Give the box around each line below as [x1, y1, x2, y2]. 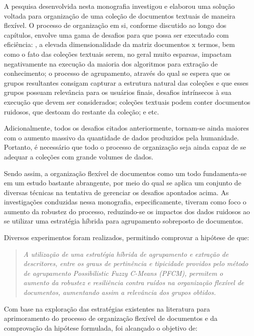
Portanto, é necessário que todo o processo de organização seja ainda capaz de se [4, 142, 246, 152]
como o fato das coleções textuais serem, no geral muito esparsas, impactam [4, 48, 231, 59]
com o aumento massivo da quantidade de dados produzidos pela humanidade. [4, 132, 239, 142]
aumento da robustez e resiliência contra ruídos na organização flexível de [23, 277, 244, 288]
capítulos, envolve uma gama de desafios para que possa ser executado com [4, 29, 229, 40]
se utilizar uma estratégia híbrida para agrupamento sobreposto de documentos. [4, 216, 244, 226]
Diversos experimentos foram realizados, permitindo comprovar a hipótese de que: [4, 232, 249, 243]
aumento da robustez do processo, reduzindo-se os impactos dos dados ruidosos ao [4, 206, 250, 216]
